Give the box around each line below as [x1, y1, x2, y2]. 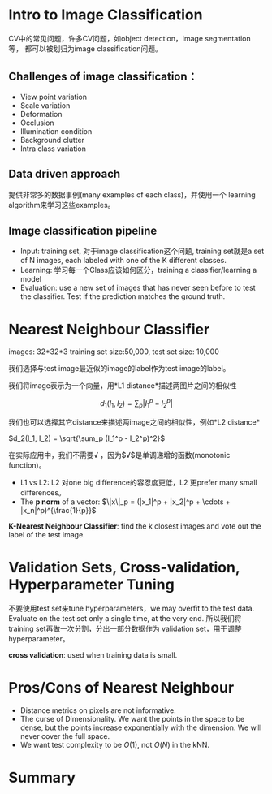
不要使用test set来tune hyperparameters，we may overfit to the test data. [8, 603, 255, 613]
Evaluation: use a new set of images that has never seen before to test [19, 283, 256, 293]
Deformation [19, 109, 63, 119]
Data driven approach [8, 167, 121, 181]
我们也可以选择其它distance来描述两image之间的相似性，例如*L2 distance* [8, 416, 261, 427]
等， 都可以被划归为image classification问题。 [8, 43, 162, 54]
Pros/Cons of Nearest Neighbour [8, 678, 235, 697]
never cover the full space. [19, 731, 110, 740]
